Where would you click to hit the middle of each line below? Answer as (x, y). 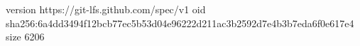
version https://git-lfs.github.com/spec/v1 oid (106, 9)
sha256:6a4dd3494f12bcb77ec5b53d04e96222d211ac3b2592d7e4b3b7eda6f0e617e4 (180, 23)
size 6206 (25, 37)
